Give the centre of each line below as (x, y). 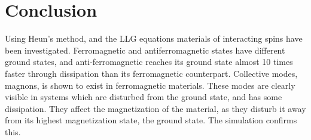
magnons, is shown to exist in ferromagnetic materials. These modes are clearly (150, 85)
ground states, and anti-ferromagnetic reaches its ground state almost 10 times (149, 62)
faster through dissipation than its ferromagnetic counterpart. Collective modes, (151, 73)
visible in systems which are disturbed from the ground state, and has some (144, 97)
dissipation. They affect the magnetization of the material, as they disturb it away (155, 108)
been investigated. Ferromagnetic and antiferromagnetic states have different (145, 50)
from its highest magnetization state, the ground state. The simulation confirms (151, 120)
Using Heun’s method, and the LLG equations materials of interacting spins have (154, 38)
